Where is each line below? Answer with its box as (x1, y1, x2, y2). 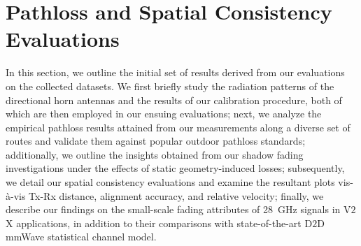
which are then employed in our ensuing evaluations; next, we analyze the (6, 106, 322, 121)
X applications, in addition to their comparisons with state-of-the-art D (6, 215, 313, 230)
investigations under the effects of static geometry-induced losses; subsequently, (6, 161, 345, 175)
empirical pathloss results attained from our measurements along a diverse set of (6, 120, 351, 134)
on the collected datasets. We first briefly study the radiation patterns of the (6, 78, 334, 93)
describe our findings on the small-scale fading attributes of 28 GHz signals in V (6, 202, 351, 217)
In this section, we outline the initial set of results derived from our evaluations (6, 65, 345, 80)
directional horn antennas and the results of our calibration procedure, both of (6, 92, 342, 107)
